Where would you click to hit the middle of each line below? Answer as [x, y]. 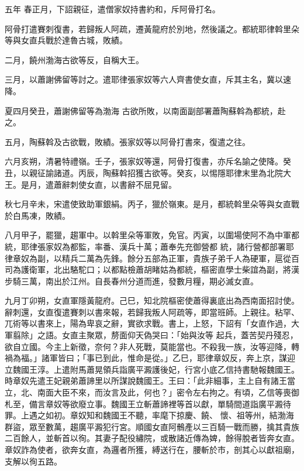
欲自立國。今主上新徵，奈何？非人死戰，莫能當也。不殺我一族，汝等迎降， [148, 346]
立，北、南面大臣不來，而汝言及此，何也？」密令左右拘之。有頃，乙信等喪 [148, 392]
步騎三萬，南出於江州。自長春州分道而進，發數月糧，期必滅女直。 [132, 281]
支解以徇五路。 [33, 461]
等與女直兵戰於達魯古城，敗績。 [66, 40]
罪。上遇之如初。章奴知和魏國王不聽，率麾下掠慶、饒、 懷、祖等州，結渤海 [149, 415]
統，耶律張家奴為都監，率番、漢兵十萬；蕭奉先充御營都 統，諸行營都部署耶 [149, 246]
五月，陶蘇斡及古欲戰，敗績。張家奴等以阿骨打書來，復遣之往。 [127, 141]
